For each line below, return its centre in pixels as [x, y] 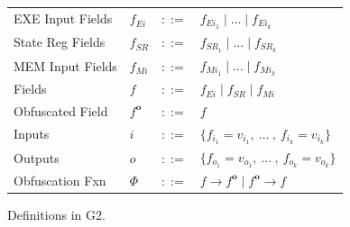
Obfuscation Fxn [60, 180]
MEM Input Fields [65, 65]
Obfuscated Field [61, 110]
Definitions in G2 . [56, 215]
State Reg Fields [60, 42]
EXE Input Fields [63, 18]
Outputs [37, 157]
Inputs [32, 134]
